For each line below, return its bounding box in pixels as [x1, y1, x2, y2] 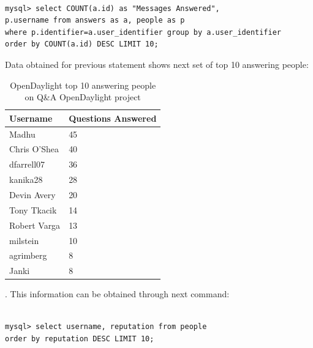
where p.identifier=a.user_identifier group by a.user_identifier [5, 28, 282, 37]
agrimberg [9, 249, 47, 262]
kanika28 [9, 173, 43, 186]
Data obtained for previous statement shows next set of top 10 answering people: [5, 57, 309, 70]
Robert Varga [9, 218, 61, 231]
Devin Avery [9, 188, 56, 201]
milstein [9, 234, 39, 246]
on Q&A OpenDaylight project [25, 91, 141, 103]
